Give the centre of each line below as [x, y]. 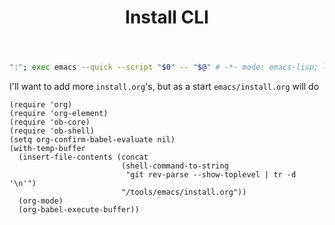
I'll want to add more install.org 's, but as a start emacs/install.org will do [164, 87]
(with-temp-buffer [47, 149]
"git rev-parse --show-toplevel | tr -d [211, 175]
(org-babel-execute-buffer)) [79, 210]
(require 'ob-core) [50, 122]
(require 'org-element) [59, 114]
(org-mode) [41, 201]
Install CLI [167, 17]
